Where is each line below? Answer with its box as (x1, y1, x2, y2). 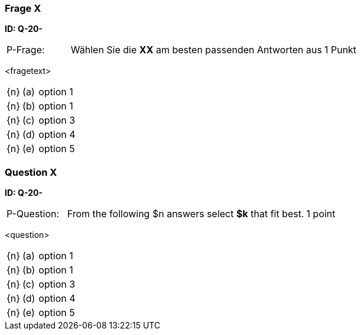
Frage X (5, 2, 41, 14)
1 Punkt (324, 44, 357, 56)
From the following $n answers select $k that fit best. (67, 208, 304, 220)
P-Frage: (6, 44, 45, 56)
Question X (5, 166, 57, 178)
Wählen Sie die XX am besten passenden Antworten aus (70, 44, 322, 56)
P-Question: (6, 208, 60, 220)
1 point (306, 208, 336, 220)
